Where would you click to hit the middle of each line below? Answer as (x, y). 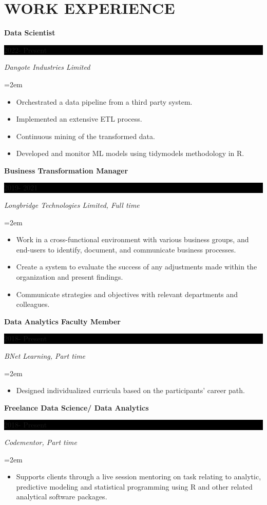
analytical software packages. (62, 497)
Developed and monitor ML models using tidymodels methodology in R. (130, 153)
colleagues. (33, 304)
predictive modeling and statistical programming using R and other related (134, 486)
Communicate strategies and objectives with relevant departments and (127, 294)
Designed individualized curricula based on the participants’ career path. (130, 390)
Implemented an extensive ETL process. (79, 119)
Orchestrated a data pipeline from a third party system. (104, 101)
